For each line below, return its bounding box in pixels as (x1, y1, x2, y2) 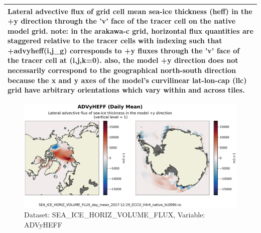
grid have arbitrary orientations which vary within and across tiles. (8, 85, 245, 95)
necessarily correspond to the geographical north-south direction (8, 65, 236, 75)
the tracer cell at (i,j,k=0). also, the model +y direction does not (8, 55, 238, 65)
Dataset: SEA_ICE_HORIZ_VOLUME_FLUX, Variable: (24, 209, 205, 220)
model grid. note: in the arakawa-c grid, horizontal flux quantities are (8, 25, 253, 36)
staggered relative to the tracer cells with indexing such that (8, 35, 222, 46)
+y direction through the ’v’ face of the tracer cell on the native (8, 16, 236, 26)
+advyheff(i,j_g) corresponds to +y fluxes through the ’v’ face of (8, 45, 240, 55)
